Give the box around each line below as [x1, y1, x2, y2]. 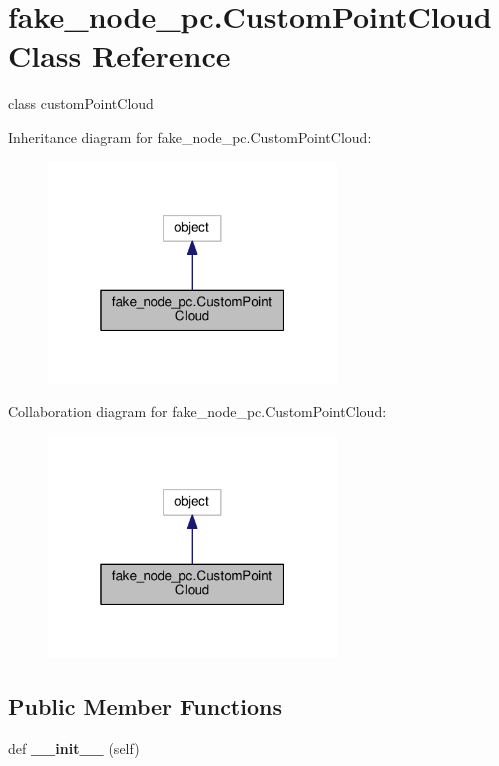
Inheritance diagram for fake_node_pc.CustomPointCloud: [8, 126, 372, 147]
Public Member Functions [8, 691, 282, 722]
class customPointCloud [8, 93, 154, 114]
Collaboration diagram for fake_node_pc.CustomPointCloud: [8, 401, 387, 422]
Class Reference [8, 35, 231, 76]
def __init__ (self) [8, 737, 140, 758]
